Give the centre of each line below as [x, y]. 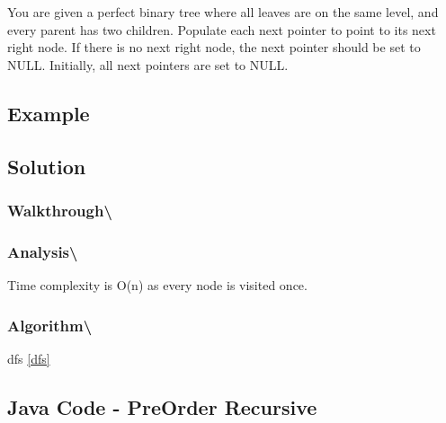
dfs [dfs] [29, 358]
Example [49, 113]
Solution [47, 166]
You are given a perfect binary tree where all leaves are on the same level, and [223, 12]
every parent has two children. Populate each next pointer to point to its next [222, 29]
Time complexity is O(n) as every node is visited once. [157, 285]
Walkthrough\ [60, 210]
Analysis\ [43, 251]
